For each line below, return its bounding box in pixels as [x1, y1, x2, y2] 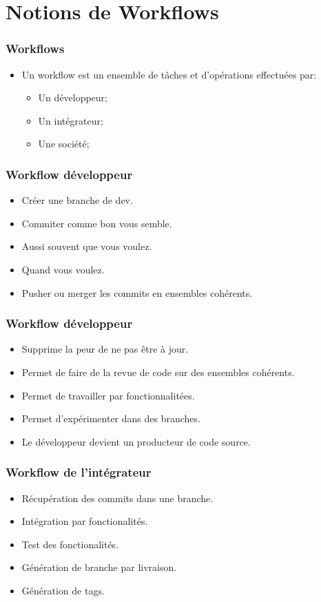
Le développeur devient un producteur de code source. [21, 434, 251, 448]
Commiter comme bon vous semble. [21, 216, 172, 230]
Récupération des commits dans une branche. [21, 490, 214, 505]
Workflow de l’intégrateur [6, 464, 152, 481]
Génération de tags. [21, 583, 105, 597]
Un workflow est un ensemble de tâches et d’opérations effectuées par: [21, 67, 317, 81]
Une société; [38, 136, 90, 151]
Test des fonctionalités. [21, 537, 119, 551]
